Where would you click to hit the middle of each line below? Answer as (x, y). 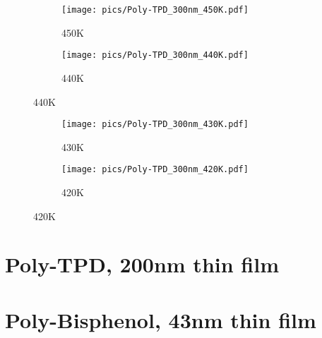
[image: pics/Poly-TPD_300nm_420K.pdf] (155, 170)
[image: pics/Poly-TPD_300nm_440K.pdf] (155, 55)
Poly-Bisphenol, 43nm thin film (161, 319)
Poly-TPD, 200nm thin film (142, 264)
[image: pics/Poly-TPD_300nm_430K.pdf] (155, 125)
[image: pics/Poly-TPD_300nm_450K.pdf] (155, 10)
